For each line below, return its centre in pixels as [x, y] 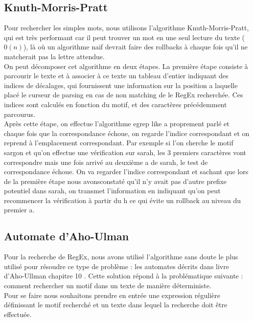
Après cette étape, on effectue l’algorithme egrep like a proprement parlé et [117, 124]
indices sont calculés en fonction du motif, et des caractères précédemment [115, 104]
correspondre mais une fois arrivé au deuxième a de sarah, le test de [106, 162]
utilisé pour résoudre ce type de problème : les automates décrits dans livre [116, 266]
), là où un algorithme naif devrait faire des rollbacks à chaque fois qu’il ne [136, 47]
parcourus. [20, 114]
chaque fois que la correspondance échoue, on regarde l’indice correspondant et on [127, 133]
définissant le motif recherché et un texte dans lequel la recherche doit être [116, 305]
